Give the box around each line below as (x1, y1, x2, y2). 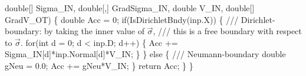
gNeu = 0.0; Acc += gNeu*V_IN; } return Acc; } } (5, 59, 193, 71)
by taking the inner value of (44, 25, 144, 37)
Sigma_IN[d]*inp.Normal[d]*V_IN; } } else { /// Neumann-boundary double (5, 48, 286, 60)
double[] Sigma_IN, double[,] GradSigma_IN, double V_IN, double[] (5, 2, 255, 14)
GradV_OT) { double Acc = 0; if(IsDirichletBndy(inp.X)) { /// (5, 13, 239, 25)
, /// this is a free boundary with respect (153, 25, 302, 37)
